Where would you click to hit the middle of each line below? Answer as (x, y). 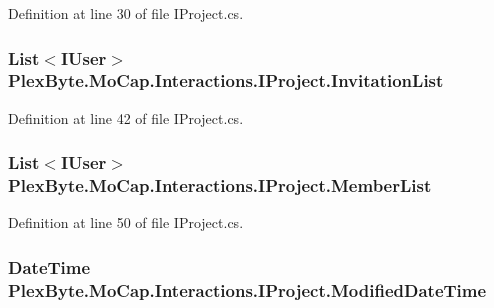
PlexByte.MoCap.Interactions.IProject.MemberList (220, 185)
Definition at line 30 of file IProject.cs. (126, 13)
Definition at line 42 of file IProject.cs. (126, 117)
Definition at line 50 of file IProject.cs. (126, 222)
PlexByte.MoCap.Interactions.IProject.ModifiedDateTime (247, 289)
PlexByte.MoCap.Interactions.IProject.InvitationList (226, 80)
